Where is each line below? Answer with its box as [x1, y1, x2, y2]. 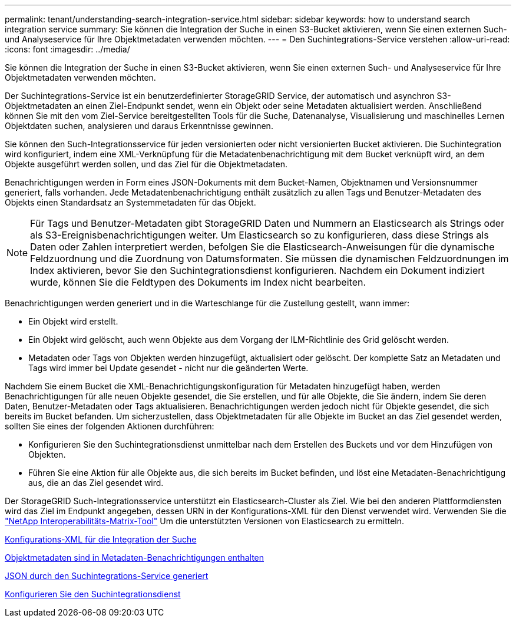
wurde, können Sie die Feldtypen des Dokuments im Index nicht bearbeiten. [30, 276, 366, 288]
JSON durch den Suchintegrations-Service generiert [5, 571, 209, 581]
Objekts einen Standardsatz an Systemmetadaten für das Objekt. [5, 197, 256, 207]
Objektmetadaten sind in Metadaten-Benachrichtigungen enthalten [5, 552, 264, 563]
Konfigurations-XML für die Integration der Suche [5, 534, 197, 544]
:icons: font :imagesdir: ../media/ [5, 44, 130, 54]
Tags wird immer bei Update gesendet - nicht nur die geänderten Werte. [28, 363, 309, 373]
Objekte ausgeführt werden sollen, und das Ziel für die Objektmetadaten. [5, 159, 288, 169]
